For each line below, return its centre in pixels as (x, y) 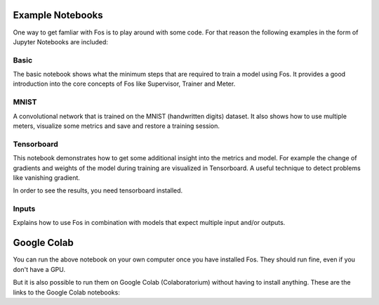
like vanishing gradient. (47, 177)
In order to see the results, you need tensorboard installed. (98, 190)
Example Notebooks (58, 15)
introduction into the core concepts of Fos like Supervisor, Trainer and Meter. (124, 84)
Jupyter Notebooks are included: (61, 41)
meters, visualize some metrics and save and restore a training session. (117, 126)
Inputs (24, 209)
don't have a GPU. (39, 269)
